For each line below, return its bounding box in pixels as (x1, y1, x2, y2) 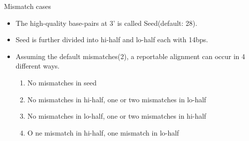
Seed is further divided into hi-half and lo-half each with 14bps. (15, 34, 208, 45)
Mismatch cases (4, 1, 51, 11)
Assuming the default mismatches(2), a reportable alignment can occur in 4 (15, 51, 245, 61)
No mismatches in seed (27, 77, 97, 87)
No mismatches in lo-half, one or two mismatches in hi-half (27, 111, 206, 121)
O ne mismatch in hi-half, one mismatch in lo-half (27, 127, 179, 138)
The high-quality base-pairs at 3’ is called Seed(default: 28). (15, 17, 198, 28)
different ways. (15, 61, 60, 71)
